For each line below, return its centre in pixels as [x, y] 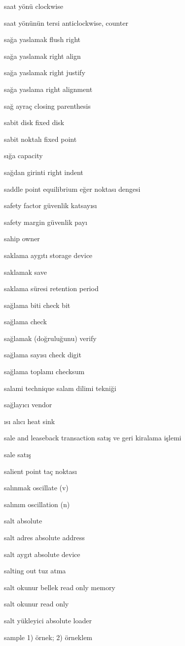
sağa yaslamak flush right [42, 39]
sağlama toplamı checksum [44, 371]
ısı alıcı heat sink [30, 421]
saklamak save [25, 272]
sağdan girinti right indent [44, 172]
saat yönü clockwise [34, 6]
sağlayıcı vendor [28, 405]
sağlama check [25, 322]
